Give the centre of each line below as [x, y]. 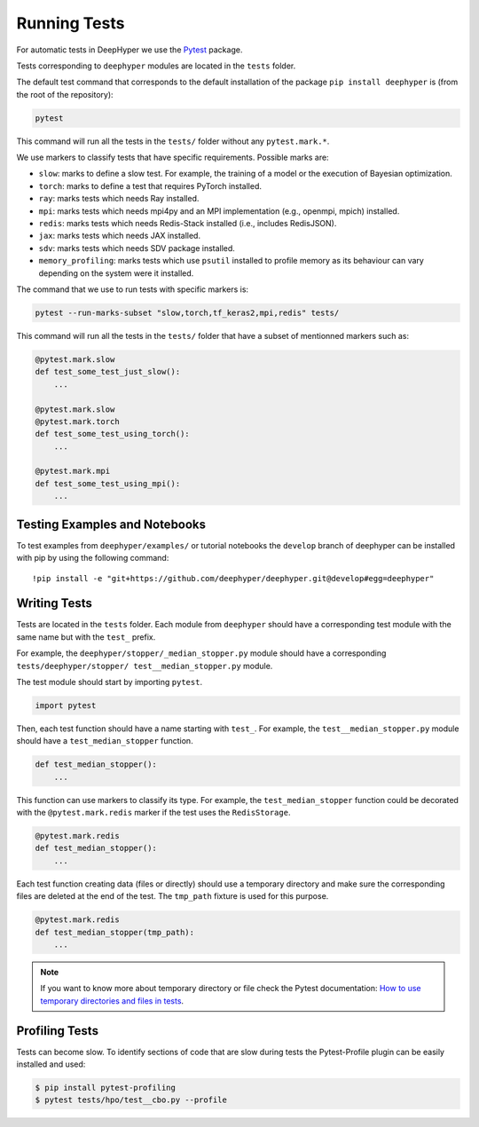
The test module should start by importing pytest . [110, 682]
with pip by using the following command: [93, 558]
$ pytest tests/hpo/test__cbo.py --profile [131, 1100]
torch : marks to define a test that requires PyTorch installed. [150, 185]
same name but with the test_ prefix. [86, 637]
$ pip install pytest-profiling [106, 1088]
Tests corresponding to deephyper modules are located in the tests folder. [156, 66]
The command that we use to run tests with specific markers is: [132, 289]
